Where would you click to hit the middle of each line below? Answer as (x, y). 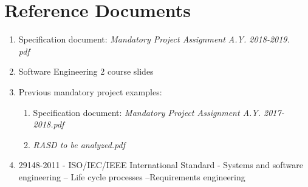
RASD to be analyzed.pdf (79, 144)
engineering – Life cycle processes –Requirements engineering (132, 176)
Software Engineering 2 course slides (86, 71)
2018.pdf (49, 124)
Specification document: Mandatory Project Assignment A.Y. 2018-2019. (154, 39)
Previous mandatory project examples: (90, 91)
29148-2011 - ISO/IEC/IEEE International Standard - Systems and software (161, 165)
